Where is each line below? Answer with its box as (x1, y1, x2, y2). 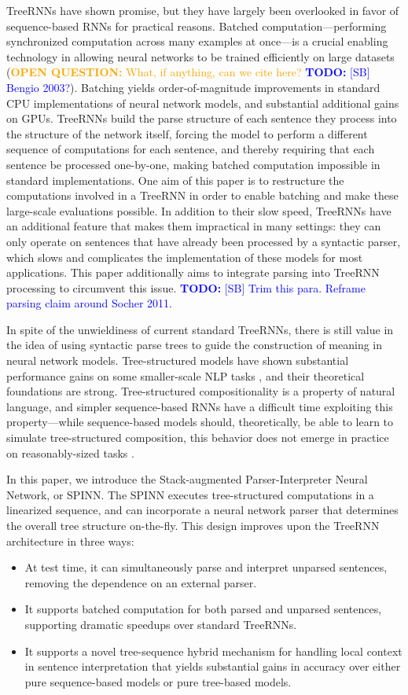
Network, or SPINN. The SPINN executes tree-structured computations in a (6, 486, 374, 502)
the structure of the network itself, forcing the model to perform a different (6, 125, 368, 142)
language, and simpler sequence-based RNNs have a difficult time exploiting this (6, 398, 393, 414)
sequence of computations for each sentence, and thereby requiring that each (6, 141, 375, 157)
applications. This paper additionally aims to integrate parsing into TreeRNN (6, 264, 380, 281)
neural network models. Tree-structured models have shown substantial (6, 352, 349, 369)
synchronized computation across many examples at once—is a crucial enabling (6, 33, 388, 50)
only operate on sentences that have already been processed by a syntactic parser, (6, 233, 401, 249)
